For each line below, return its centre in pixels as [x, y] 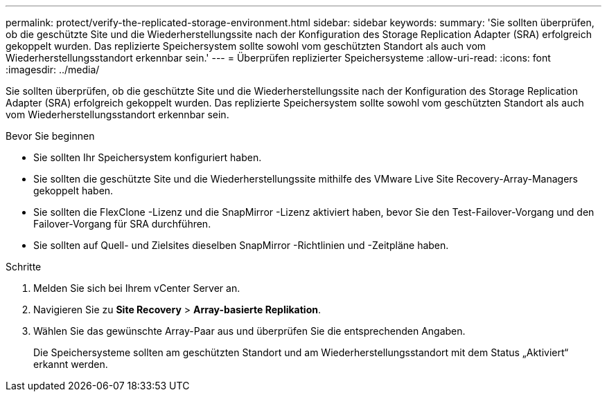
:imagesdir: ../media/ [53, 70]
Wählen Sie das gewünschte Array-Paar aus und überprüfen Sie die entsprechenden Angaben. [249, 331]
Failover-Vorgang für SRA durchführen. [122, 224]
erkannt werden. [71, 364]
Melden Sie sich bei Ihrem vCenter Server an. [137, 288]
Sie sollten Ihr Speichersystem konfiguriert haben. [148, 157]
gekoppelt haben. [73, 191]
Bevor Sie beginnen [50, 136]
